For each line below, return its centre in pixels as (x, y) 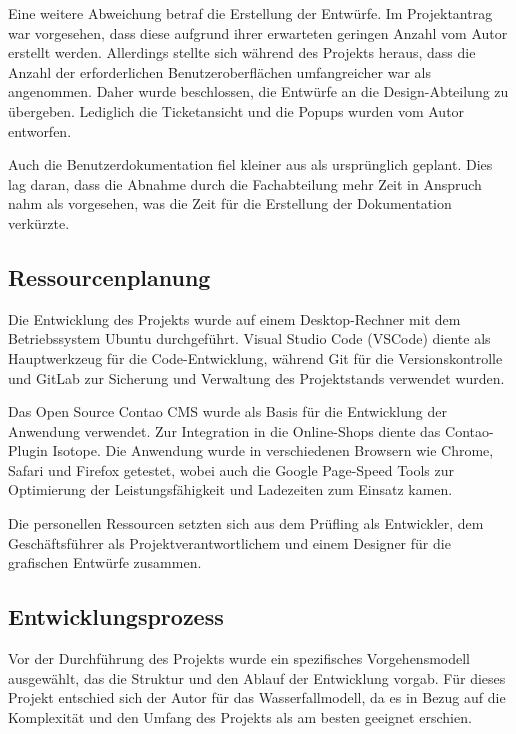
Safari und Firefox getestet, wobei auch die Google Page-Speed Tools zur (231, 469)
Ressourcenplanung (109, 276)
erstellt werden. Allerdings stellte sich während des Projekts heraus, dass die (242, 52)
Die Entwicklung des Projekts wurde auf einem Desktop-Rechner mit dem (234, 318)
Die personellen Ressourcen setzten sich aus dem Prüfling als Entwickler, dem (246, 523)
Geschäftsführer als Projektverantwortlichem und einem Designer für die (229, 542)
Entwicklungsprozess (116, 616)
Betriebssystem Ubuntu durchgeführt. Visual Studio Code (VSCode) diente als (249, 338)
